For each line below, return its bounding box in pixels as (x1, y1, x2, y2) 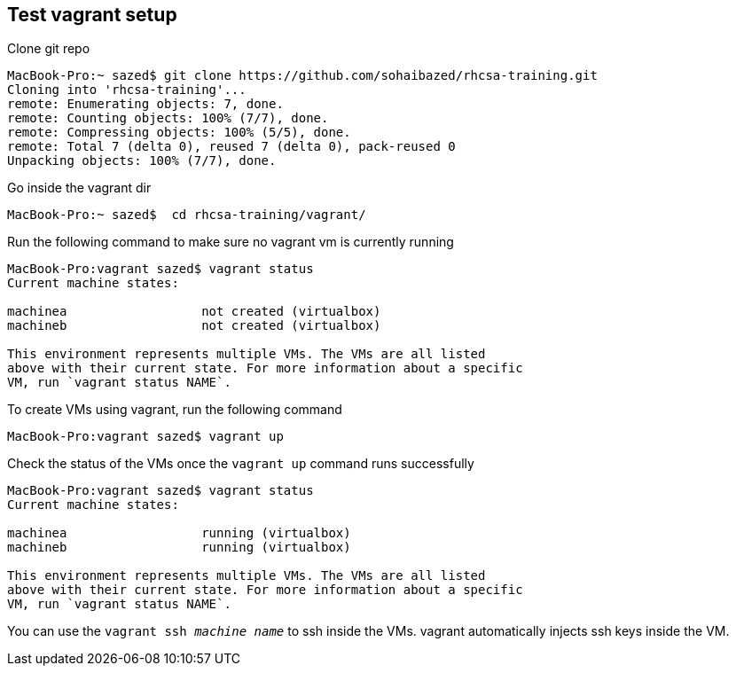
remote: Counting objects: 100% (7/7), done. (7, 111, 329, 126)
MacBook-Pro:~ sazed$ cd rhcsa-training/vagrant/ (7, 207, 366, 223)
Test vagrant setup (7, 4, 177, 26)
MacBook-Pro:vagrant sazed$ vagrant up (7, 429, 284, 444)
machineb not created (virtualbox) (7, 318, 381, 333)
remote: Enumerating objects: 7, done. (7, 97, 284, 112)
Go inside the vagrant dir (7, 180, 152, 196)
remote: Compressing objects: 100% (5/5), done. (7, 125, 351, 140)
